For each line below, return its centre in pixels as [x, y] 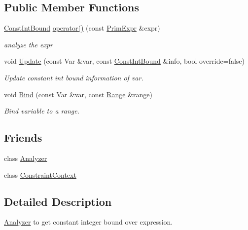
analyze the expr [28, 44]
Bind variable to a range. [42, 111]
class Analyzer [26, 158]
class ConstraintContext [40, 174]
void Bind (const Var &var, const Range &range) [78, 94]
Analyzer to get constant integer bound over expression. [89, 222]
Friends [23, 137]
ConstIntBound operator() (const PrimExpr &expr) [82, 28]
